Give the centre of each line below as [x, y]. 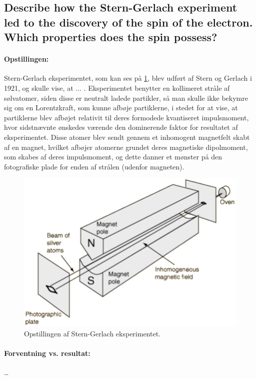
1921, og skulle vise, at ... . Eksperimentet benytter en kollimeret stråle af [117, 87]
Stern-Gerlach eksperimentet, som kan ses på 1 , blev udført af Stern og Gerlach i [128, 78]
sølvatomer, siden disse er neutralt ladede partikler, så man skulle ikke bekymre [126, 98]
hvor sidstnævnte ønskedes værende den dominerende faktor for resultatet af [121, 127]
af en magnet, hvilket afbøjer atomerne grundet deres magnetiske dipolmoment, [126, 147]
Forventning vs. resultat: [47, 353]
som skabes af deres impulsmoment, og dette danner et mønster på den [113, 157]
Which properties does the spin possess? [111, 37]
